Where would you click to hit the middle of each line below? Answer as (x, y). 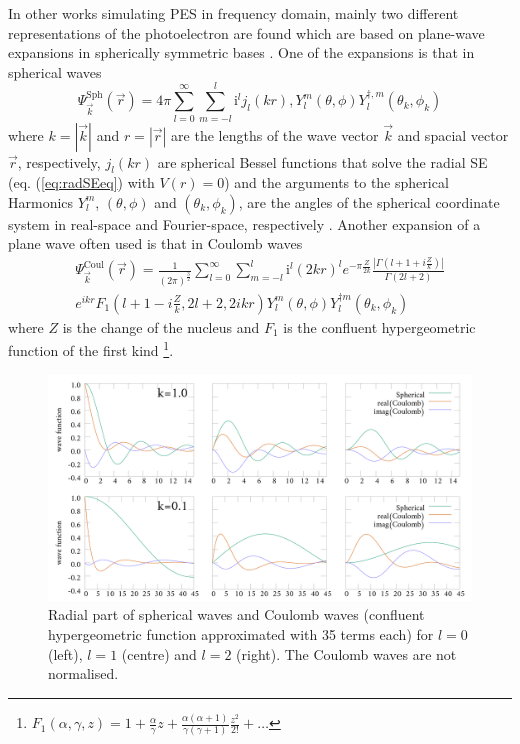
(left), (65, 653)
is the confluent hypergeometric (379, 326)
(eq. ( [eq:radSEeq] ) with (81, 182)
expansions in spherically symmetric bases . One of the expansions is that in (241, 52)
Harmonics (41, 201)
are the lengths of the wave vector (275, 134)
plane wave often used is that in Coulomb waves (155, 243)
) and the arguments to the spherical (336, 182)
